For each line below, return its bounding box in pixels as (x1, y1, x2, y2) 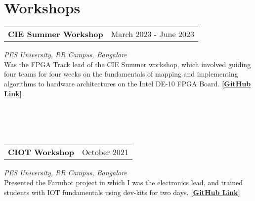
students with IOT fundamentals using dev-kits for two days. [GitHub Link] (4, 187, 240, 197)
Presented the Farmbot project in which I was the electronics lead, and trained (4, 177, 243, 188)
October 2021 (82, 146, 128, 158)
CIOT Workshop (8, 146, 74, 158)
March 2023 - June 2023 (111, 28, 194, 40)
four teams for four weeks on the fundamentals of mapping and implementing (4, 69, 238, 79)
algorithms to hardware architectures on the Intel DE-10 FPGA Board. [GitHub (4, 78, 251, 88)
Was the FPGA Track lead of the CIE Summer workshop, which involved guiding (4, 59, 251, 69)
